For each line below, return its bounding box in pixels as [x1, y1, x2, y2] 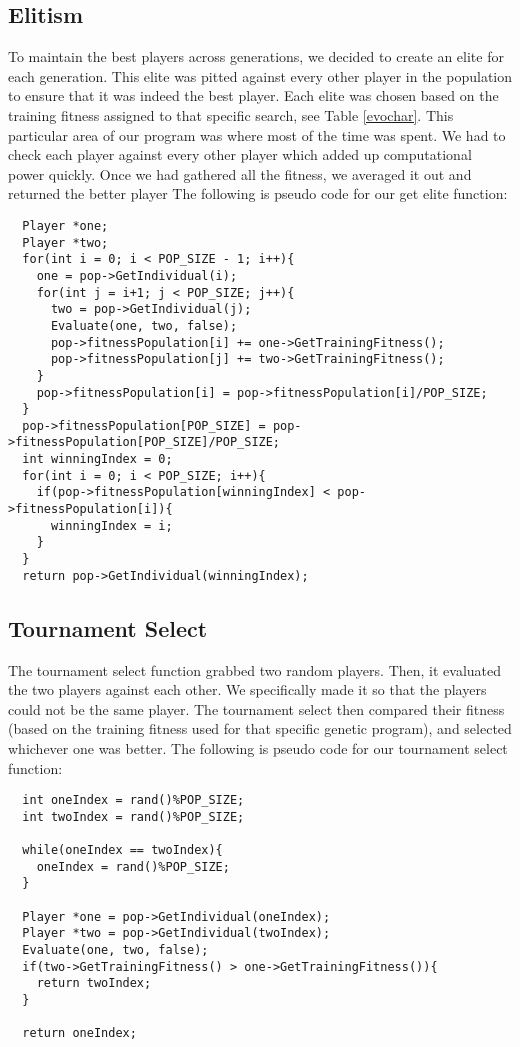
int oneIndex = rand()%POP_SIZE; [22, 793, 245, 808]
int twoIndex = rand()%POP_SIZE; [22, 809, 245, 824]
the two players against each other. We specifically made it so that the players [8, 679, 487, 700]
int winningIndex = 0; [22, 452, 173, 467]
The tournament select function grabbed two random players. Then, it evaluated [8, 659, 502, 680]
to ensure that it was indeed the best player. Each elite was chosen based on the [8, 85, 499, 106]
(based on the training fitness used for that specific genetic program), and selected [8, 718, 512, 739]
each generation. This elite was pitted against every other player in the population [8, 65, 512, 86]
